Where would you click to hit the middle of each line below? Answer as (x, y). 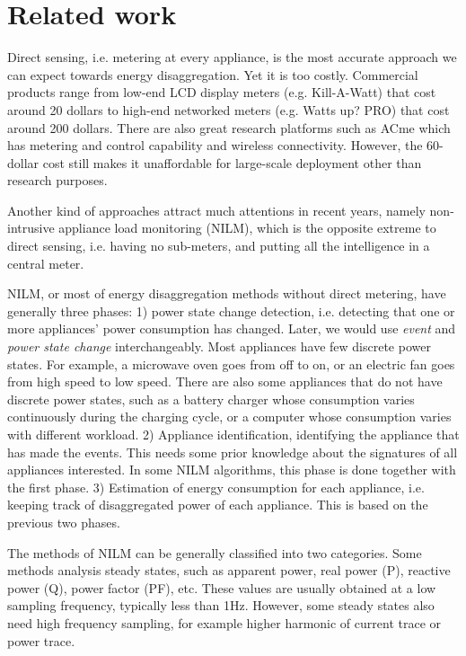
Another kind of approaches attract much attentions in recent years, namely (216, 210)
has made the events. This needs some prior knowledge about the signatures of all (233, 452)
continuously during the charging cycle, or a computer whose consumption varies (229, 417)
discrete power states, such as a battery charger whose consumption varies (211, 399)
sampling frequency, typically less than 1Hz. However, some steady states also (221, 605)
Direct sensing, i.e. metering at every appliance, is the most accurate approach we (232, 57)
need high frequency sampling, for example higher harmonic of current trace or (224, 622)
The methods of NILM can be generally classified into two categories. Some (215, 552)
